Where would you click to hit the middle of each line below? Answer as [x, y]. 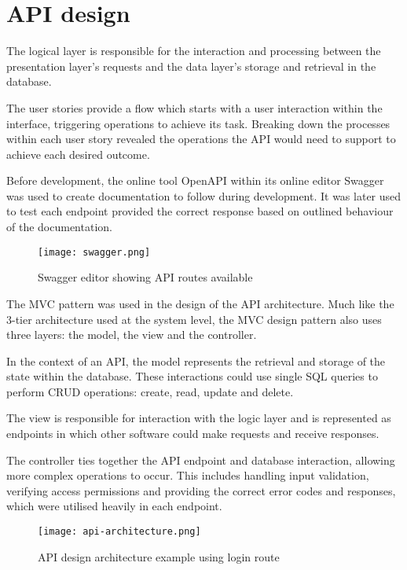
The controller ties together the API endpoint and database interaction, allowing [201, 460]
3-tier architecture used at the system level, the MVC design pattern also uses [194, 319]
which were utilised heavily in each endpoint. [114, 506]
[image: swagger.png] [94, 252]
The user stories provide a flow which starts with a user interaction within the [194, 107]
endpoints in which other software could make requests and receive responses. [193, 434]
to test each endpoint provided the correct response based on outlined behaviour [200, 211]
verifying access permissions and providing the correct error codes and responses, [201, 490]
